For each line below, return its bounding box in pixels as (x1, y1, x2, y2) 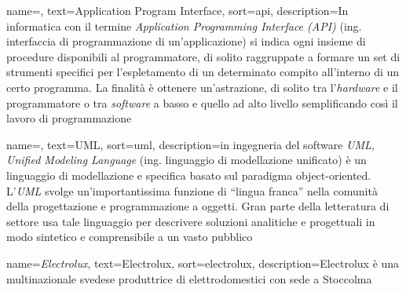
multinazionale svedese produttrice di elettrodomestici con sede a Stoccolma (6, 270, 372, 287)
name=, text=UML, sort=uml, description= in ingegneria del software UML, (6, 136, 375, 152)
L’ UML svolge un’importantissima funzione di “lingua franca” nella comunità (6, 182, 378, 199)
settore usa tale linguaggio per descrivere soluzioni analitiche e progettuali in (6, 213, 375, 229)
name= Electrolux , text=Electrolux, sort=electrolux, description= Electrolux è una (6, 254, 400, 271)
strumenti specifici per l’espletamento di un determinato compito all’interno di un (6, 64, 400, 80)
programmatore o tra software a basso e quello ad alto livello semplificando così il (6, 94, 398, 111)
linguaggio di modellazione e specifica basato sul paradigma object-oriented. (6, 166, 371, 183)
